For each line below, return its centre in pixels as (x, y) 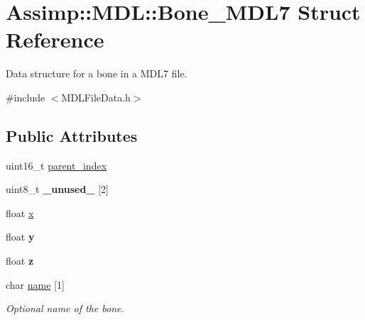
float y (20, 237)
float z (20, 261)
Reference (55, 39)
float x (20, 213)
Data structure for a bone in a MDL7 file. (97, 73)
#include (26, 97)
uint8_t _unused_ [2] (57, 189)
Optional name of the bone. (65, 308)
